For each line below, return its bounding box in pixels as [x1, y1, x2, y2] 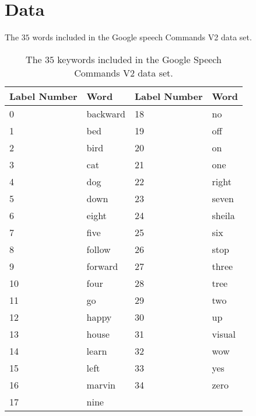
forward [86, 259, 118, 273]
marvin [86, 377, 116, 391]
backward [86, 106, 125, 120]
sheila [212, 208, 235, 222]
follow [86, 242, 111, 256]
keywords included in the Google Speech [57, 52, 222, 66]
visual [212, 327, 236, 341]
